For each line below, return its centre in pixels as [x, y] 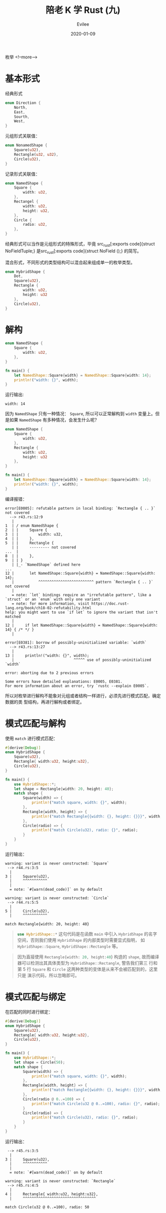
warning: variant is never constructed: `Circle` [57, 898]
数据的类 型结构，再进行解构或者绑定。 [45, 702]
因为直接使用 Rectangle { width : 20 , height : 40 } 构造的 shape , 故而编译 [88, 957]
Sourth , [22, 117]
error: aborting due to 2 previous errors [49, 673]
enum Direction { [23, 103]
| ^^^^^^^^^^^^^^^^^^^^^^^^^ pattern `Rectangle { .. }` [83, 582]
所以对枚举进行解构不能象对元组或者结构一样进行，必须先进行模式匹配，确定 [83, 695]
